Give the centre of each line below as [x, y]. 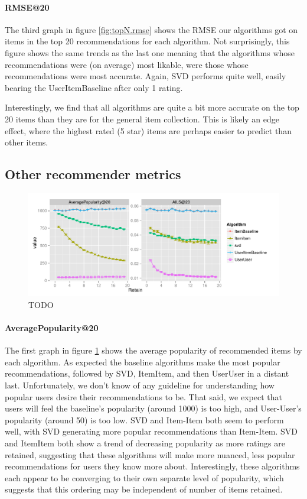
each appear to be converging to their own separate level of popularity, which [144, 477]
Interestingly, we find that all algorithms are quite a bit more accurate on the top [152, 107]
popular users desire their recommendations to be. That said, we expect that [143, 396]
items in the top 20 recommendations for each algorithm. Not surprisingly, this [147, 41]
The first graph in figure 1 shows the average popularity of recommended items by [153, 350]
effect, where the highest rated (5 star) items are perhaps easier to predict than [148, 130]
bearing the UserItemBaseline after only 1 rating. [94, 87]
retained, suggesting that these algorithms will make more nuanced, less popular [150, 454]
